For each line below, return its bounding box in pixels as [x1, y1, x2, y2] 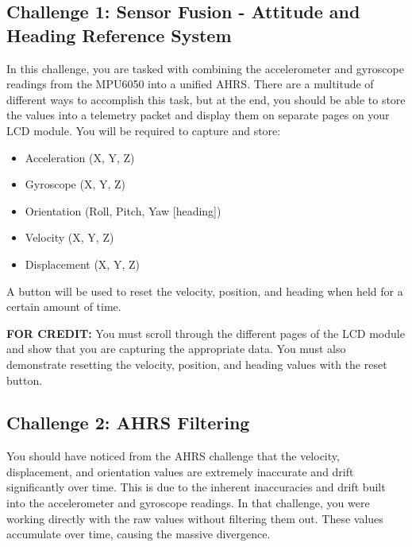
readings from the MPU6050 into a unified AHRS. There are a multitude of [6, 76, 374, 92]
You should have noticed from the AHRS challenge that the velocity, [6, 448, 340, 464]
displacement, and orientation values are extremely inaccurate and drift [6, 463, 354, 479]
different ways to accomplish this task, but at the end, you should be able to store [6, 91, 406, 107]
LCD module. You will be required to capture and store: [6, 122, 281, 138]
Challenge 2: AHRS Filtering [6, 410, 250, 435]
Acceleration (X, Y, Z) [25, 149, 135, 165]
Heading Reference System [6, 22, 232, 47]
